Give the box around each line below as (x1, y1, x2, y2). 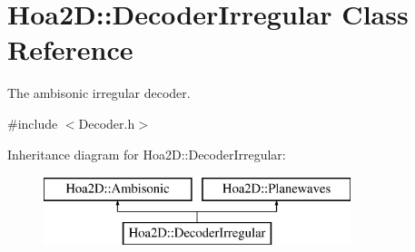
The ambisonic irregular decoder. (7, 83, 191, 102)
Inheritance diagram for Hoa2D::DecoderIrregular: (7, 144, 286, 163)
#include (7, 113, 58, 132)
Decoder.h (78, 113, 135, 132)
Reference (7, 31, 133, 68)
